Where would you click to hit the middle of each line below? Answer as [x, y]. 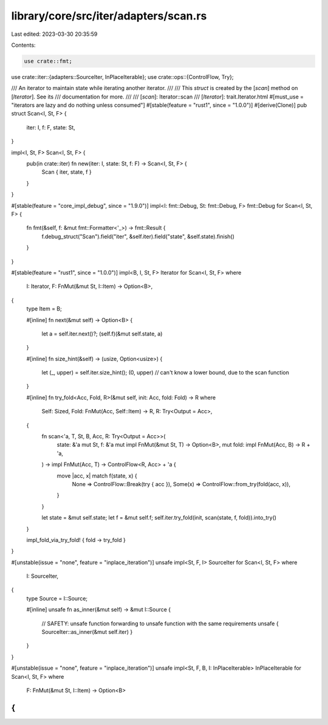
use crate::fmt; [48, 61]
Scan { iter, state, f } [67, 172]
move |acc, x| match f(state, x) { [97, 476]
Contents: [23, 45]
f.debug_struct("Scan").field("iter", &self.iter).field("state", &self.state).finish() [138, 236]
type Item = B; [44, 309]
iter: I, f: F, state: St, [51, 127]
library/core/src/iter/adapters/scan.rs [109, 16]
